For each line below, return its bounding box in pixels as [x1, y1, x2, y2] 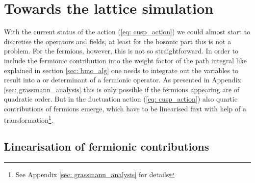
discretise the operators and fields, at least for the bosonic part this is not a [4, 36, 231, 46]
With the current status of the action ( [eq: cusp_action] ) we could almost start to [4, 26, 251, 37]
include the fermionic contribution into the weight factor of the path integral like [4, 55, 247, 65]
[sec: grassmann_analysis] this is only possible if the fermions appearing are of [4, 84, 240, 94]
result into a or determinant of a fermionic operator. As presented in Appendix [4, 75, 241, 85]
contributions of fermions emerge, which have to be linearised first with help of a [4, 103, 247, 113]
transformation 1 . [4, 113, 53, 125]
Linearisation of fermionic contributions [4, 139, 209, 154]
